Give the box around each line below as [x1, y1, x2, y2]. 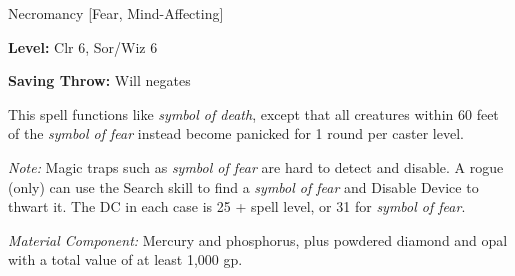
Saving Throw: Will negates [8, 70, 191, 91]
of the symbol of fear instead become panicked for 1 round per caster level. [8, 123, 464, 144]
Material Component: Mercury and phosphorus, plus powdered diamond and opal [8, 229, 508, 250]
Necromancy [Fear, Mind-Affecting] [8, 3, 224, 23]
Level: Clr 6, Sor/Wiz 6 [8, 36, 158, 57]
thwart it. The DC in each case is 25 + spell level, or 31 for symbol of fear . [8, 196, 466, 217]
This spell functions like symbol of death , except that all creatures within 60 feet [8, 103, 499, 124]
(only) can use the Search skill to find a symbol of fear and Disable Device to [8, 176, 479, 197]
